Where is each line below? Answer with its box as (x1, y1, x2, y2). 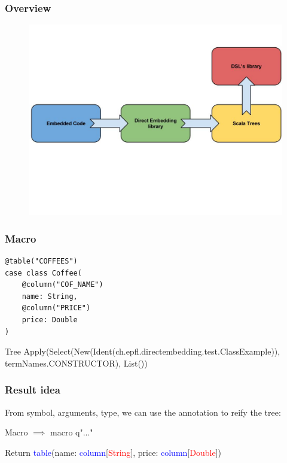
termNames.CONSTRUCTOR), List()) (5, 356, 148, 369)
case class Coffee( (5, 268, 82, 277)
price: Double (22, 316, 78, 324)
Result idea (5, 382, 60, 397)
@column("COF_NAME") (22, 280, 103, 289)
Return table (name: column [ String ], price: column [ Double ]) (5, 446, 221, 458)
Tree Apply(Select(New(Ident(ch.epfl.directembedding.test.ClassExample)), (5, 345, 280, 358)
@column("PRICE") (22, 304, 91, 313)
